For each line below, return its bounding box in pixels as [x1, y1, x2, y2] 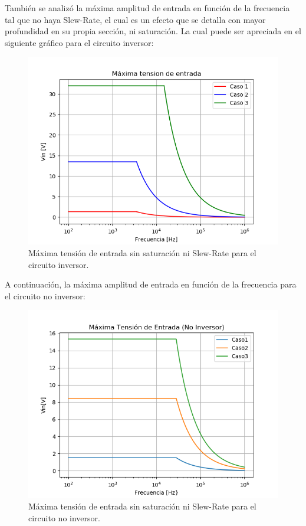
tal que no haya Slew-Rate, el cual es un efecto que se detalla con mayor [5, 13, 266, 25]
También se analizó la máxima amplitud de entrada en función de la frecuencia [5, 2, 290, 14]
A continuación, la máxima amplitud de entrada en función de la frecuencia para [5, 278, 297, 290]
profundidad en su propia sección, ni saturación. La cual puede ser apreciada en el [5, 25, 301, 37]
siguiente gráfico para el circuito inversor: [5, 36, 154, 48]
